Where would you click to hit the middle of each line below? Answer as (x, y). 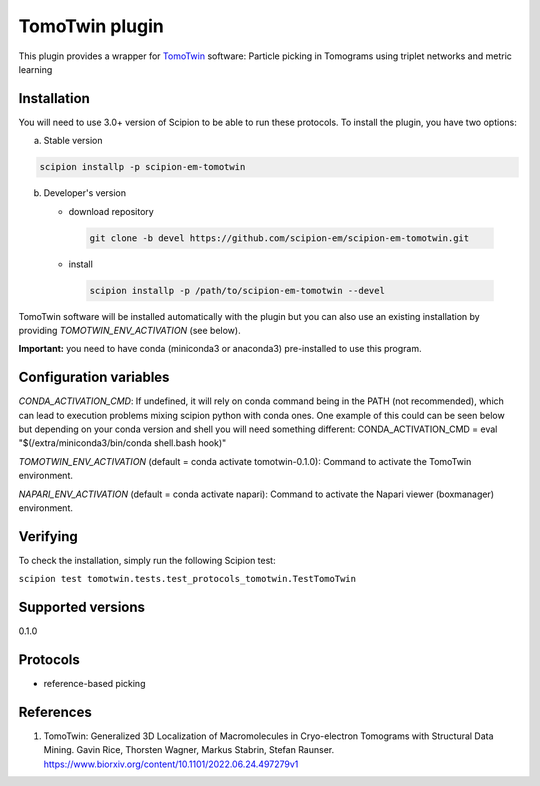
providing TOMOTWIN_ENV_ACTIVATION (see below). (129, 330)
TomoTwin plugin (91, 26)
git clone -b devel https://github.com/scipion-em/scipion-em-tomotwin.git (279, 238)
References (55, 711)
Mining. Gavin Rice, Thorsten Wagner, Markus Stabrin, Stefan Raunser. (189, 750)
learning (35, 69)
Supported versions (81, 607)
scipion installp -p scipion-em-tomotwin (142, 167)
